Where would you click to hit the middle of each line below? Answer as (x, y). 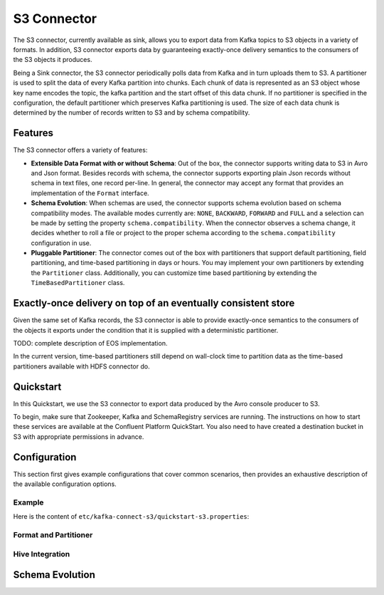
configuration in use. (61, 243)
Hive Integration (42, 554)
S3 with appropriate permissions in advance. (79, 436)
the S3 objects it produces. (53, 60)
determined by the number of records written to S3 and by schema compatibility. (132, 113)
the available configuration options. (65, 484)
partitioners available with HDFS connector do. (81, 366)
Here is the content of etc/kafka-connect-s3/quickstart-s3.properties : (131, 517)
